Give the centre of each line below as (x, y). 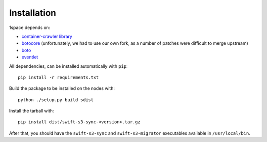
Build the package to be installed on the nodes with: (62, 88)
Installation (33, 13)
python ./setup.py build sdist (56, 100)
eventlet (30, 57)
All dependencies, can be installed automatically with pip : (68, 66)
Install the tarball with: (32, 111)
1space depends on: (30, 28)
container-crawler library (47, 36)
